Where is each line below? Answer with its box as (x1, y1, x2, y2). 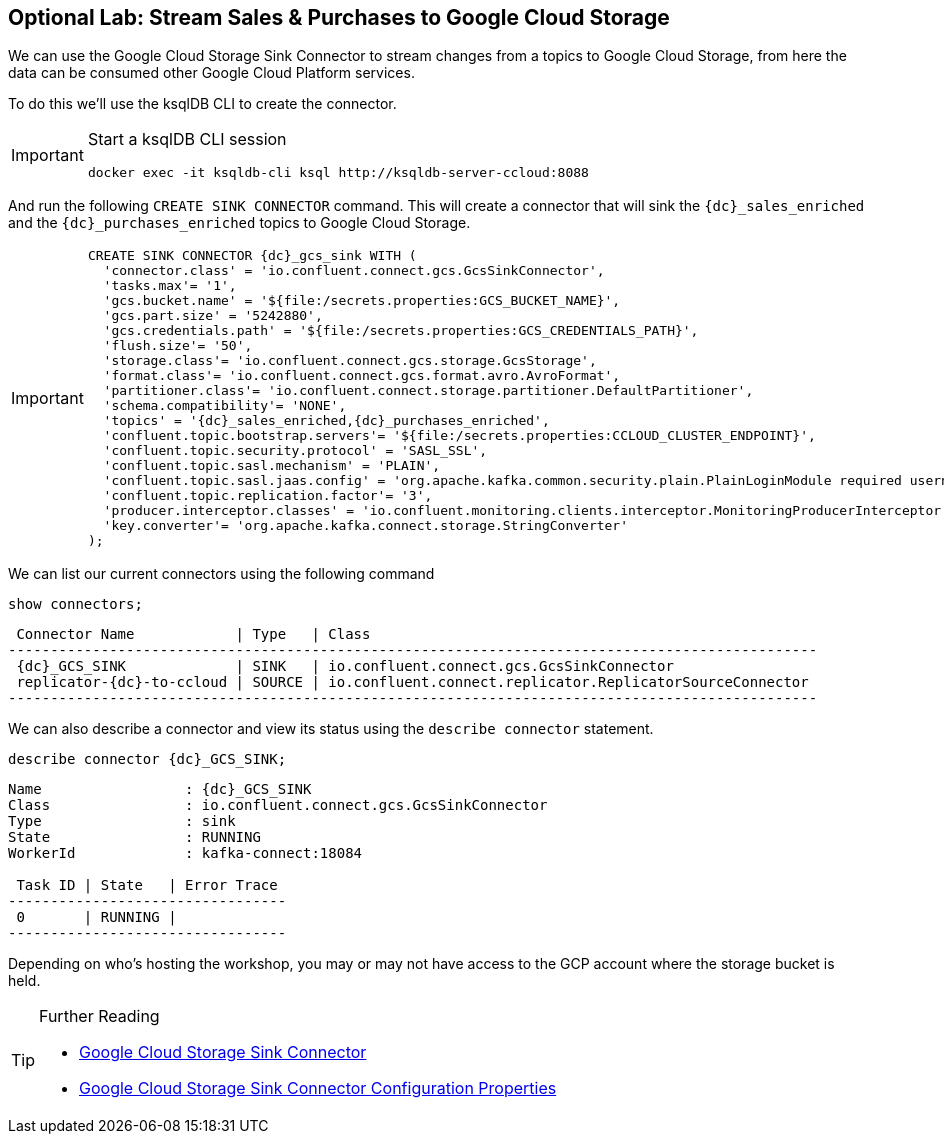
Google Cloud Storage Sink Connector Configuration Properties (79, 1078, 557, 1099)
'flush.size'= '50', (103, 338, 253, 354)
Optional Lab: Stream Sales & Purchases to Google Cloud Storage (8, 5, 670, 30)
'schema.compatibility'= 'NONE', (103, 398, 347, 414)
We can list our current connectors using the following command (8, 565, 435, 583)
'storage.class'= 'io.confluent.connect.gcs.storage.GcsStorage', (103, 353, 597, 369)
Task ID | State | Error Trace (16, 877, 278, 894)
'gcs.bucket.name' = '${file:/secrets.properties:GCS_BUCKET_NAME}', (103, 293, 621, 309)
